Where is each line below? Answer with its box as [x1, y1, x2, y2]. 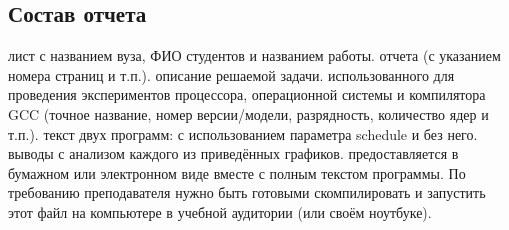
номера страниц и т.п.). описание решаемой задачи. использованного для [8, 64, 455, 85]
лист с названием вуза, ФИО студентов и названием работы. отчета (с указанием [8, 45, 501, 66]
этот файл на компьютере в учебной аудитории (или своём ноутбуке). [8, 201, 432, 222]
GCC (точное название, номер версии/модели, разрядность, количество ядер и [8, 103, 489, 124]
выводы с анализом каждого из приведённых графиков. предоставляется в [8, 143, 459, 164]
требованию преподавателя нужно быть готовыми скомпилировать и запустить [8, 182, 486, 203]
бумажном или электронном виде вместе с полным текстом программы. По [8, 162, 466, 183]
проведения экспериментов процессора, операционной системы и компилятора [8, 84, 486, 105]
